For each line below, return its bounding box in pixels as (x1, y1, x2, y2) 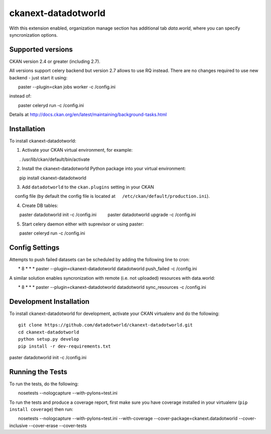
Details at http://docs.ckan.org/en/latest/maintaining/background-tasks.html (9, 112, 167, 118)
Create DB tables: (22, 202, 59, 208)
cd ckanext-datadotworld (18, 329, 79, 335)
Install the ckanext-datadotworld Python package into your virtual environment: (22, 166, 186, 172)
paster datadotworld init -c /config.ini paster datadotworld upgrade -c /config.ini (19, 211, 196, 218)
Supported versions (9, 45, 73, 54)
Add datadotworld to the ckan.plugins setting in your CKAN (22, 184, 154, 190)
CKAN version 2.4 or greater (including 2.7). (9, 58, 100, 64)
